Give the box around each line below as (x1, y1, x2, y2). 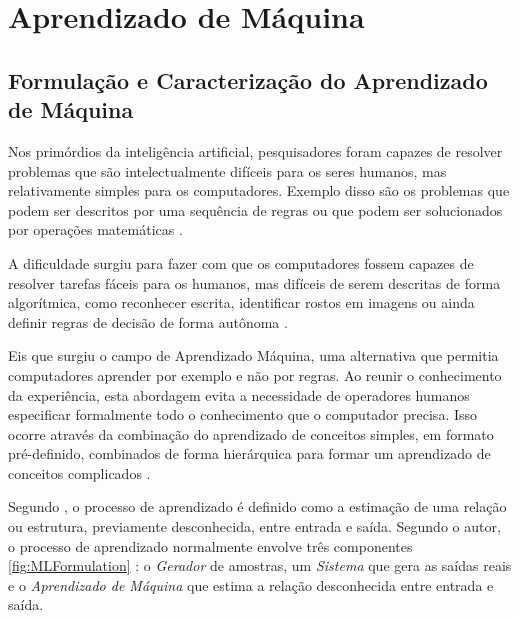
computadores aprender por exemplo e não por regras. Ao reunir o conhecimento (8, 364, 502, 385)
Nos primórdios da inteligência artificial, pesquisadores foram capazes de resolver (8, 140, 503, 161)
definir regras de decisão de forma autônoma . (8, 311, 288, 332)
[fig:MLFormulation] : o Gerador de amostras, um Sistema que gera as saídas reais (8, 555, 512, 576)
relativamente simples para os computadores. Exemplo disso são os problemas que (8, 180, 510, 201)
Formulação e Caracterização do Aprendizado (8, 64, 488, 95)
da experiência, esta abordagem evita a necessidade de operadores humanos (8, 384, 470, 405)
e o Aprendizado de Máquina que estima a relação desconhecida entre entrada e (8, 574, 494, 595)
